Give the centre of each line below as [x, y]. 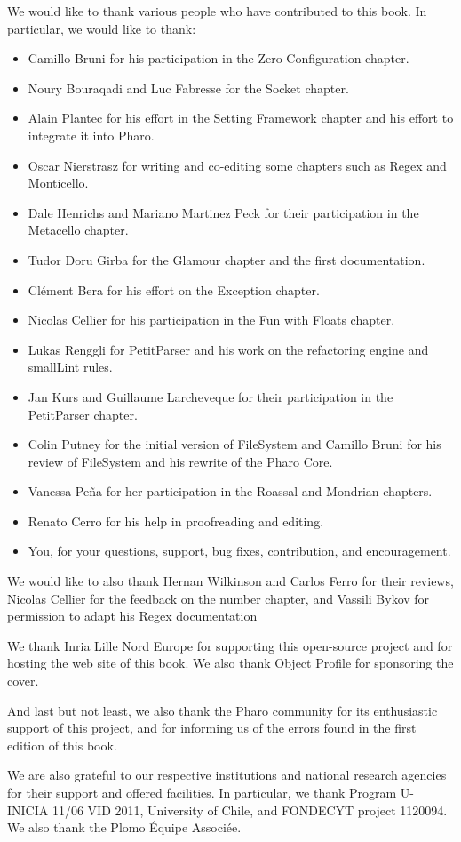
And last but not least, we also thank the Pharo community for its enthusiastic [223, 710]
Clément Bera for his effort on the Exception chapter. [174, 289]
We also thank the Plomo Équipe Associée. [124, 827]
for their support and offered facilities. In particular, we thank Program [202, 792]
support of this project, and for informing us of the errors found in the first [212, 728]
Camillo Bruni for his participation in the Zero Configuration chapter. [219, 58]
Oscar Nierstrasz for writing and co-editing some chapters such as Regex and [237, 165]
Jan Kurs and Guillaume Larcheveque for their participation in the [211, 396]
